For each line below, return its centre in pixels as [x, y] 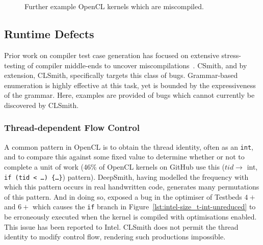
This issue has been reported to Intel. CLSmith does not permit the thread [121, 226]
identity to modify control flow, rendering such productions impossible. [115, 237]
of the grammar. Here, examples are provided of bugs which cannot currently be [129, 95]
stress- [231, 55]
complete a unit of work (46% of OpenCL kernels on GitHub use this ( [115, 167]
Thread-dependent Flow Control [72, 128]
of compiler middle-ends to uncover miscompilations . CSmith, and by [137, 65]
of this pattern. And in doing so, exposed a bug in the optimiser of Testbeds [123, 196]
